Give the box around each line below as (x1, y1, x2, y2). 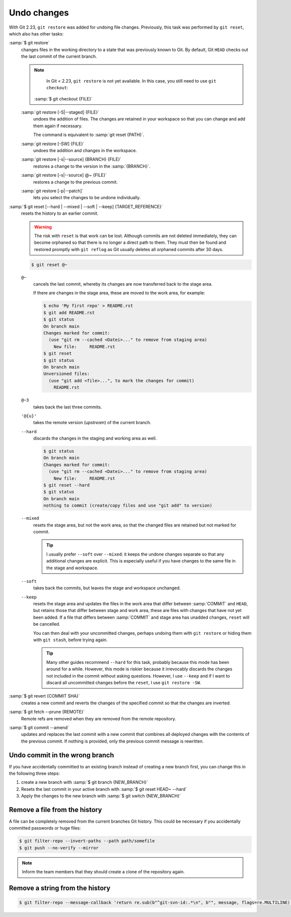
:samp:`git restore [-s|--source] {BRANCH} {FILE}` (21, 156, 122, 162)
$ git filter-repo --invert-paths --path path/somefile (19, 838, 155, 844)
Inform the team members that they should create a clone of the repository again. (22, 869, 185, 875)
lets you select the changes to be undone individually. (33, 195, 141, 201)
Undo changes (9, 7, 69, 18)
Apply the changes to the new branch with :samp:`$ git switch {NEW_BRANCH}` (21, 793, 181, 799)
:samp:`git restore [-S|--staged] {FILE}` (21, 109, 99, 115)
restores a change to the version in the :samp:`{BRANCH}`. (33, 163, 150, 169)
